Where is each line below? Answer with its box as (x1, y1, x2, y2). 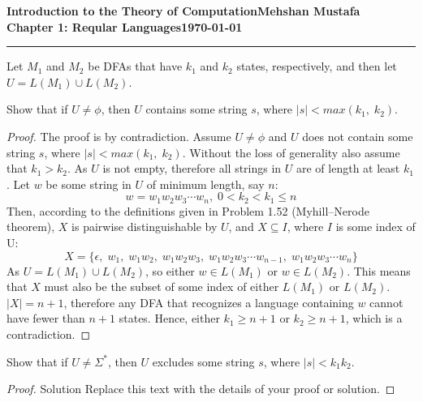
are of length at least (296, 160, 400, 177)
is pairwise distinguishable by (71, 218, 218, 235)
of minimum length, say (146, 175, 265, 192)
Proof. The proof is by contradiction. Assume (6, 127, 231, 144)
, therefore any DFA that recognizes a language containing (63, 293, 354, 310)
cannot (369, 293, 404, 310)
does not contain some (302, 127, 413, 144)
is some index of (335, 218, 416, 235)
